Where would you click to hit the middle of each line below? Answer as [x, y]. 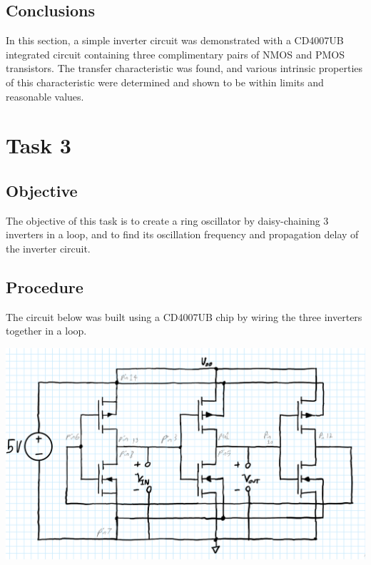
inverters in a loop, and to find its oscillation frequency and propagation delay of [182, 234]
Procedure [45, 286]
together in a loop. [46, 331]
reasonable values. [45, 96]
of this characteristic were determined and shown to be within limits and [165, 82]
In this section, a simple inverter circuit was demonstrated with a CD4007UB [175, 40]
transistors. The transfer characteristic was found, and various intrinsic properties [184, 68]
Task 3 [39, 145]
